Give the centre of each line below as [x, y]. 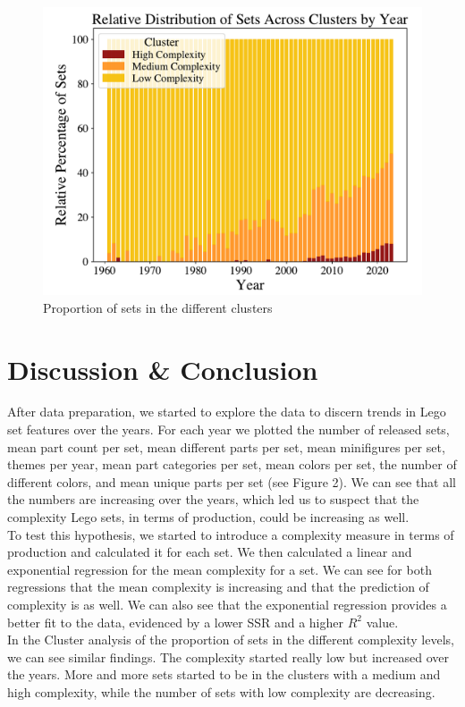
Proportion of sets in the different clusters [158, 307]
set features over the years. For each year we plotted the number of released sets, [228, 429]
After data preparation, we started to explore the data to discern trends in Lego [227, 412]
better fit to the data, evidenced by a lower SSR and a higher [175, 622]
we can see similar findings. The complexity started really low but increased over [228, 656]
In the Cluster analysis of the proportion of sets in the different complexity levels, [231, 640]
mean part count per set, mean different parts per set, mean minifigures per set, [226, 446]
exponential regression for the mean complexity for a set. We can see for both [220, 569]
